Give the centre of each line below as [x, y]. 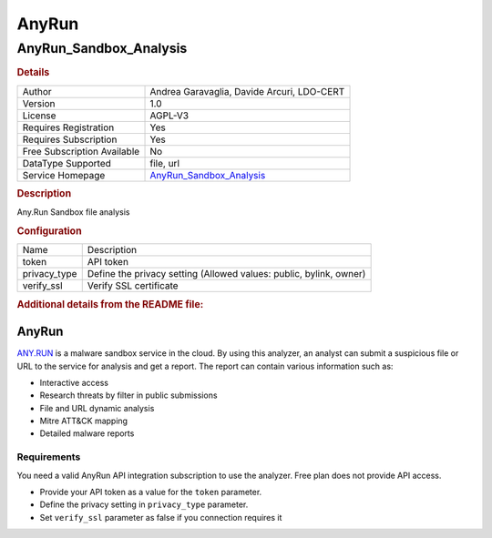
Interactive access [74, 382]
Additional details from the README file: [110, 304]
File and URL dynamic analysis [97, 408]
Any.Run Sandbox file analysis [73, 212]
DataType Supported [67, 163]
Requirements [49, 457]
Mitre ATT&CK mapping [83, 421]
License [39, 116]
